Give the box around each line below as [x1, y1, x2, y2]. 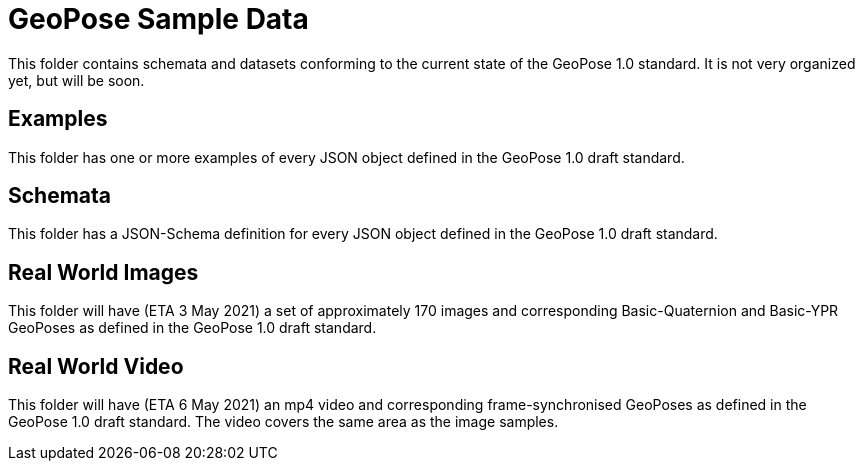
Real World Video [8, 353, 184, 379]
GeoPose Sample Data [8, 2, 309, 36]
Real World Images [8, 259, 199, 285]
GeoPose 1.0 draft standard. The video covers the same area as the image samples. [8, 413, 559, 431]
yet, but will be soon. [8, 71, 145, 89]
